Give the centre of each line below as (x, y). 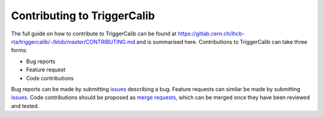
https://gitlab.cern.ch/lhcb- (211, 34)
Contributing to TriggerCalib (83, 16)
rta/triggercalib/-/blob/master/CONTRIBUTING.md (73, 41)
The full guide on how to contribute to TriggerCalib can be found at (94, 34)
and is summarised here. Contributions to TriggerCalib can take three (222, 41)
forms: (19, 50)
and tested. (25, 106)
